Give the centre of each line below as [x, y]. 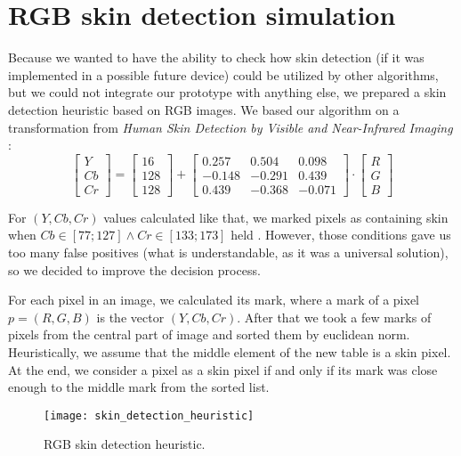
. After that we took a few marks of [334, 317]
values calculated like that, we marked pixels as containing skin [276, 217]
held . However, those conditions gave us [341, 235]
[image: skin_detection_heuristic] [149, 415]
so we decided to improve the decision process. [134, 269]
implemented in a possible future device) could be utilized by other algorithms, [223, 74]
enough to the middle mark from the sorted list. [139, 387]
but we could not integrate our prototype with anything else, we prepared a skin [227, 92]
